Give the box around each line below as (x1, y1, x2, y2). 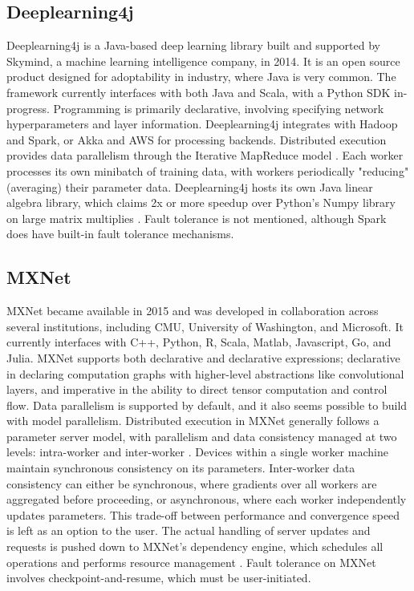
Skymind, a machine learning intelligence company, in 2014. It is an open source (6, 52, 400, 69)
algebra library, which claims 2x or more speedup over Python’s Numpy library (6, 194, 396, 211)
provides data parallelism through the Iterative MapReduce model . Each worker (6, 147, 404, 164)
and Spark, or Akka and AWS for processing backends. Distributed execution (6, 131, 387, 148)
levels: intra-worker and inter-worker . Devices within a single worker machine (6, 443, 388, 460)
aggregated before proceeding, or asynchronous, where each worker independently (6, 491, 407, 508)
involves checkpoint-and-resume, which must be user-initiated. (6, 569, 311, 586)
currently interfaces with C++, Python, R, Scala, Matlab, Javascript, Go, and (6, 334, 392, 350)
